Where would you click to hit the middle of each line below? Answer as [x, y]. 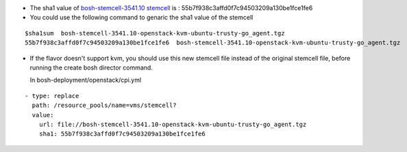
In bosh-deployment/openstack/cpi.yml [86, 80]
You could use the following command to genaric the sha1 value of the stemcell [141, 18]
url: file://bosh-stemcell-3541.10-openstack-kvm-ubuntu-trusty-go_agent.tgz [173, 124]
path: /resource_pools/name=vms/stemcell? [104, 105]
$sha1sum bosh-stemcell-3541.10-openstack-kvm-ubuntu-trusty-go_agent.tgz [155, 33]
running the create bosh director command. [91, 67]
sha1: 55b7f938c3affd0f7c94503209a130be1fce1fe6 [122, 134]
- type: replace [52, 96]
